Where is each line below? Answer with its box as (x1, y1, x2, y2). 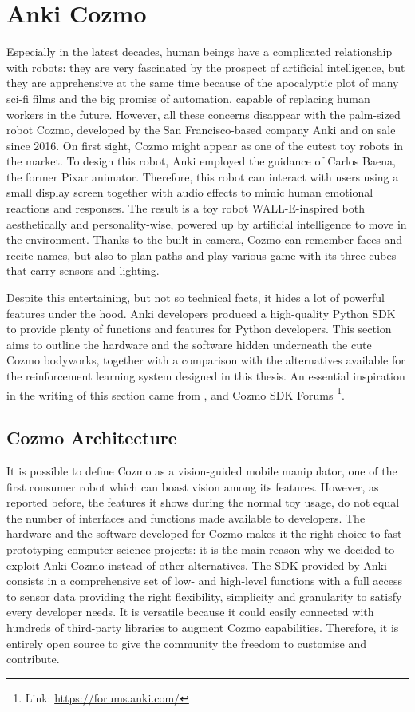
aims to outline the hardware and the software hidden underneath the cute (6, 336, 372, 352)
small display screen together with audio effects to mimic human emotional (6, 184, 373, 201)
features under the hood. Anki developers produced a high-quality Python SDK (6, 304, 396, 321)
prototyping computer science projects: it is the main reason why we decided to (6, 541, 395, 558)
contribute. (6, 650, 60, 667)
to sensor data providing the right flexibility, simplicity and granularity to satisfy (6, 587, 402, 604)
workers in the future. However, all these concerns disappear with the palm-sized (6, 105, 401, 122)
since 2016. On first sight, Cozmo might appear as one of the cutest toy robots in (6, 137, 404, 153)
